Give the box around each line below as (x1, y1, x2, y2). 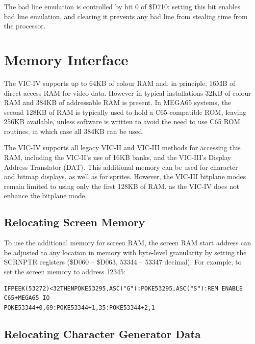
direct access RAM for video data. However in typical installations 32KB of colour (4, 87, 251, 98)
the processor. (4, 21, 46, 31)
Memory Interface (4, 49, 128, 69)
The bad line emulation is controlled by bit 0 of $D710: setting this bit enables (4, 1, 240, 11)
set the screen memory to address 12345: (4, 266, 126, 277)
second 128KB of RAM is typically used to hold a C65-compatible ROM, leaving (4, 106, 247, 117)
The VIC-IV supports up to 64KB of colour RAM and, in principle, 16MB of (4, 78, 235, 88)
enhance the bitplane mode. (4, 190, 87, 201)
